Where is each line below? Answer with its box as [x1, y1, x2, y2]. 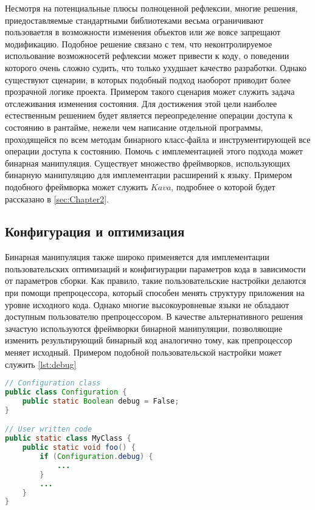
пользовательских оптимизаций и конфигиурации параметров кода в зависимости [5, 262, 306, 275]
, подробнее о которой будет [171, 180, 275, 193]
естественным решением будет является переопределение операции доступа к [5, 109, 292, 122]
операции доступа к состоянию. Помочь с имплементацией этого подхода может [5, 145, 303, 157]
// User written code [5, 425, 92, 434]
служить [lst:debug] [5, 357, 77, 370]
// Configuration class [5, 379, 101, 388]
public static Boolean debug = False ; [22, 396, 179, 405]
